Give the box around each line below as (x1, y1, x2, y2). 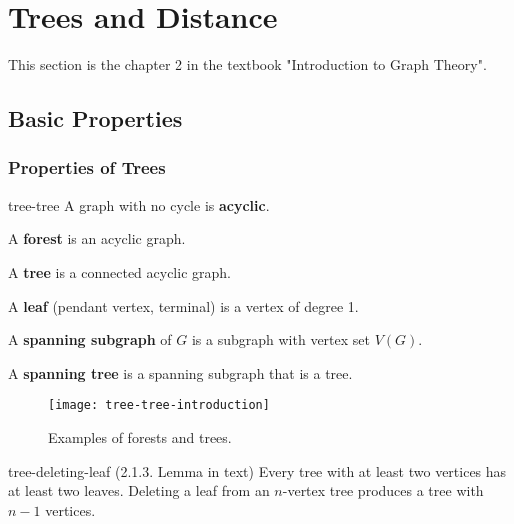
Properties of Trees (8, 155, 166, 180)
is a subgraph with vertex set (191, 329, 370, 350)
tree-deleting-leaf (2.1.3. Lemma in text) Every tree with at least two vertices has (8, 460, 507, 481)
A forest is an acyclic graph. (8, 228, 186, 249)
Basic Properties (8, 103, 183, 134)
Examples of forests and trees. (48, 426, 232, 447)
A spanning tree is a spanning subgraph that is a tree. (8, 362, 353, 383)
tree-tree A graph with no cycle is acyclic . (8, 194, 270, 215)
